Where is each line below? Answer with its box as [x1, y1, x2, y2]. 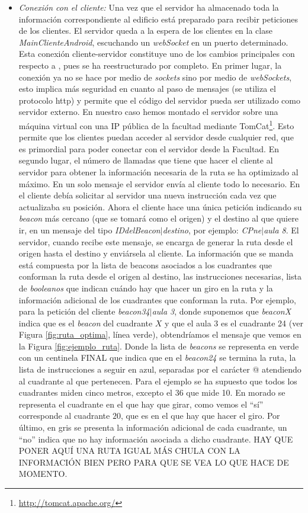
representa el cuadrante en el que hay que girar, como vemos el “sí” [18, 397, 264, 410]
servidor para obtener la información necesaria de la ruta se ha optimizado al [18, 165, 299, 178]
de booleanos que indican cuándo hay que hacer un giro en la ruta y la [18, 281, 273, 294]
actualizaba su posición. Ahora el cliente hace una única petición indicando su [18, 200, 302, 213]
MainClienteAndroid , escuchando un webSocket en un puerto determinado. [18, 36, 288, 48]
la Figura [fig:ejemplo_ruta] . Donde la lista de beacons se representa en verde [18, 339, 299, 352]
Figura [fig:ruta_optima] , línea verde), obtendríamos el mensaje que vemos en [18, 328, 301, 341]
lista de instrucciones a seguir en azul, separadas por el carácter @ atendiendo [18, 363, 301, 376]
